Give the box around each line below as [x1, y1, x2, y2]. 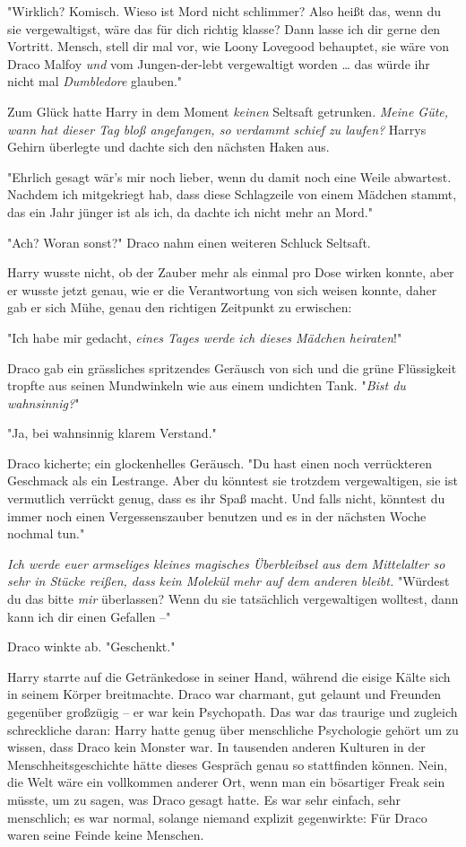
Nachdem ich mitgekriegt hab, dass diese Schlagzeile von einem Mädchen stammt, [7, 185, 457, 204]
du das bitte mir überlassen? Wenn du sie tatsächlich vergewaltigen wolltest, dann [7, 589, 459, 608]
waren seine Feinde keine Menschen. [7, 825, 204, 844]
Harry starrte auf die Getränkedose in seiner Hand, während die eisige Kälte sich [7, 667, 451, 685]
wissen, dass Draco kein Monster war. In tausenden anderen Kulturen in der [7, 738, 426, 756]
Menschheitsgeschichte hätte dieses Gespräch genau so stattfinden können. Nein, [7, 755, 448, 773]
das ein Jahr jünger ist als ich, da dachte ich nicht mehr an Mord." [7, 202, 373, 221]
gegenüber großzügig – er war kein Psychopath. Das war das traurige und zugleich [7, 703, 458, 720]
